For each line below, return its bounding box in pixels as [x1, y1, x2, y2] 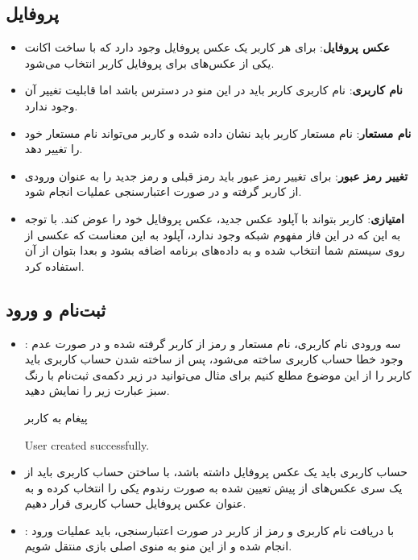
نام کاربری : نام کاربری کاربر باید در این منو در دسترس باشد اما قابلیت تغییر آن [24, 81, 403, 98]
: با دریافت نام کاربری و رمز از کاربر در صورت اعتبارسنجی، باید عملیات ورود [24, 521, 395, 538]
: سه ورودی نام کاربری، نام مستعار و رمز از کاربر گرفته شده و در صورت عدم [24, 334, 401, 351]
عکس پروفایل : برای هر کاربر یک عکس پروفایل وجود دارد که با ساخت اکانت [24, 39, 391, 56]
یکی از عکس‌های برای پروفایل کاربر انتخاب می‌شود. [24, 54, 275, 71]
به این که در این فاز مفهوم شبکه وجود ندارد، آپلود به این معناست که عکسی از [24, 226, 401, 243]
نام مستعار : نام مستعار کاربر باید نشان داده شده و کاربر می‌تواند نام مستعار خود [24, 124, 412, 141]
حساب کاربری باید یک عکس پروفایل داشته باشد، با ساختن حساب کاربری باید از [24, 463, 408, 480]
